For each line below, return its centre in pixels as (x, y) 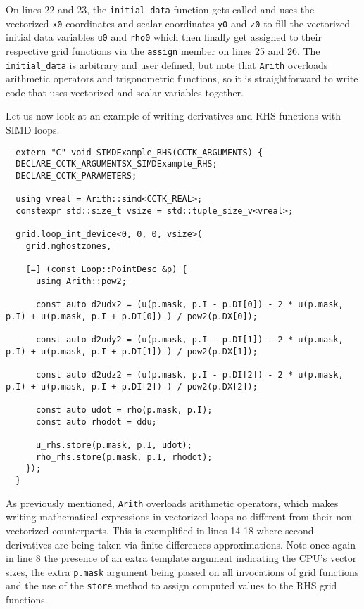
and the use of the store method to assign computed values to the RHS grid (171, 585)
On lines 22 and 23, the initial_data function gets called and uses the (160, 9)
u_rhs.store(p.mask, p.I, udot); (114, 445)
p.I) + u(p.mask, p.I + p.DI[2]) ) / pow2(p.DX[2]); (132, 386)
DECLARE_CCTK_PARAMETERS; (76, 175)
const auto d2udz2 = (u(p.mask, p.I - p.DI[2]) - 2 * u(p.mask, (189, 375)
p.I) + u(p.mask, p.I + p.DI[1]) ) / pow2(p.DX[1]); (132, 351)
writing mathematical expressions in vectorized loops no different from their (169, 517)
